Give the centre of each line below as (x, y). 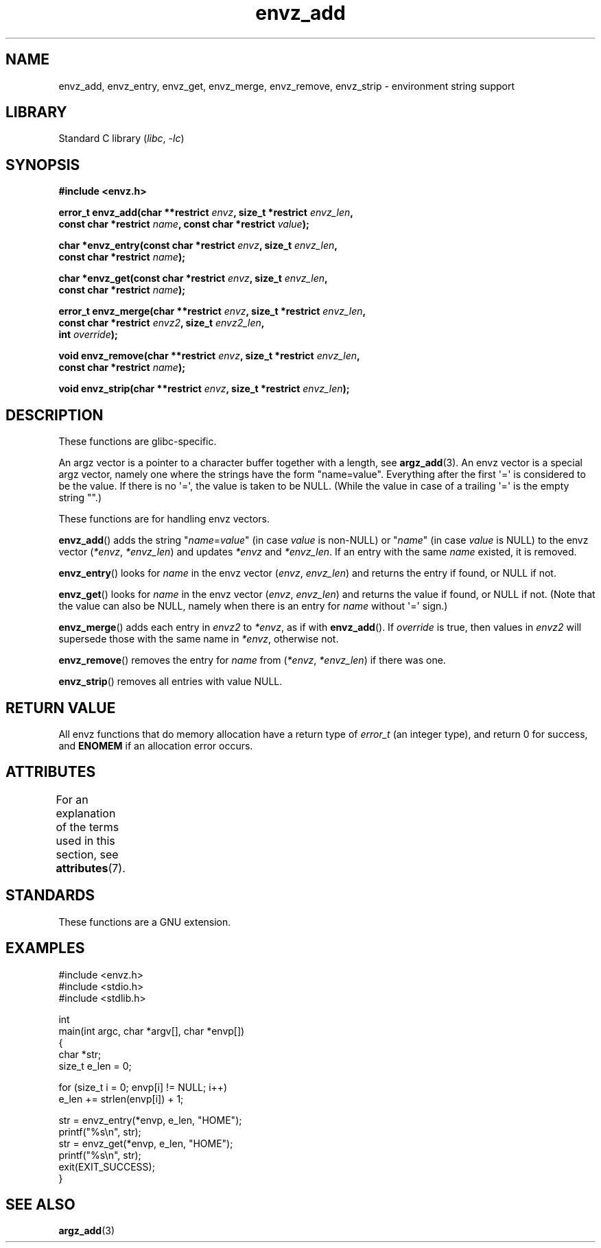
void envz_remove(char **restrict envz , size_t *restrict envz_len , (209, 356)
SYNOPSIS (43, 165)
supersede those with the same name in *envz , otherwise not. (199, 639)
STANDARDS (50, 896)
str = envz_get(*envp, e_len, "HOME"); (146, 1143)
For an (72, 799)
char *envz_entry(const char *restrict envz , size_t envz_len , (198, 245)
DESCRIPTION (55, 415)
